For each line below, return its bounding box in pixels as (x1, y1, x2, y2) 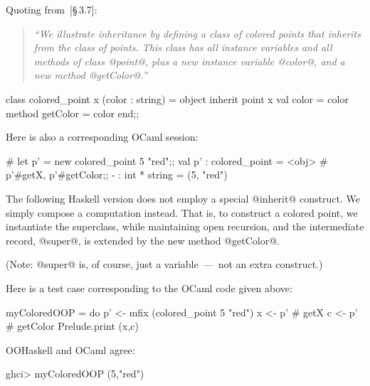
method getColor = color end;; (6, 105, 139, 120)
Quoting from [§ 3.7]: (6, 2, 97, 16)
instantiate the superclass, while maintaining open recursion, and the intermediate (6, 219, 364, 234)
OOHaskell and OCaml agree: (6, 342, 135, 357)
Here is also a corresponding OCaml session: (6, 129, 199, 144)
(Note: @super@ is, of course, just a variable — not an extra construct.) (6, 257, 323, 272)
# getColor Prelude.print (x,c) (6, 318, 139, 333)
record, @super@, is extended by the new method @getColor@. (6, 232, 280, 247)
